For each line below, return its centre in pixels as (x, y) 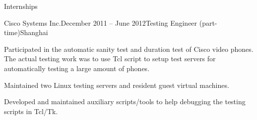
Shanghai (34, 32)
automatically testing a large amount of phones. (77, 68)
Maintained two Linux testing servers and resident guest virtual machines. (117, 85)
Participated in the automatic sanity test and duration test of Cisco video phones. (129, 49)
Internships (21, 6)
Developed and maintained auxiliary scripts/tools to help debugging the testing (125, 101)
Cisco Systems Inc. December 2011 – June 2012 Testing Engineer (101, 22)
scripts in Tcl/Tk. (31, 111)
